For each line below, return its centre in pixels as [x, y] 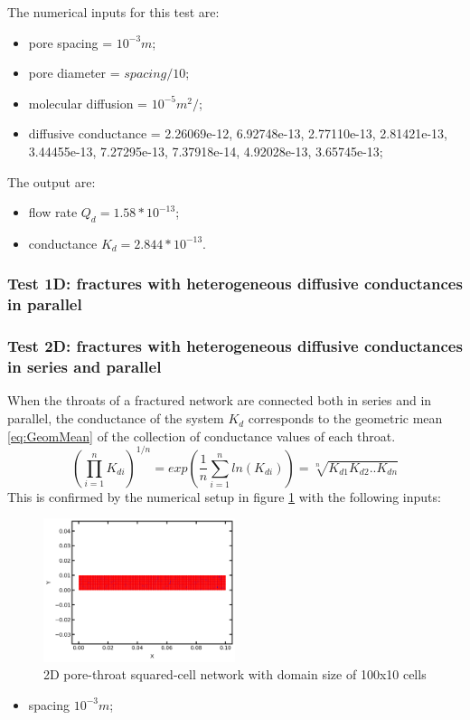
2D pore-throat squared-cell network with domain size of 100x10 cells [235, 674]
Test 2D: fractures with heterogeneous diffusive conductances [235, 346]
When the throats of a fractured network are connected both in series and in [220, 400]
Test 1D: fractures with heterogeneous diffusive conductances [235, 284]
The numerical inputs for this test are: [113, 12]
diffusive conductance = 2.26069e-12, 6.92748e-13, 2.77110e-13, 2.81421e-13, [238, 133]
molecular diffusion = [88, 103]
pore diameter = [74, 73]
